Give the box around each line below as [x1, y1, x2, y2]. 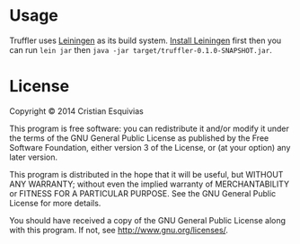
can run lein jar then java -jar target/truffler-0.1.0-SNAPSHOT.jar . [9, 44, 272, 55]
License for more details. [9, 197, 101, 208]
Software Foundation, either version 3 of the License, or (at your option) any [9, 142, 291, 152]
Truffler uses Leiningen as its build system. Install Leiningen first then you [9, 35, 282, 46]
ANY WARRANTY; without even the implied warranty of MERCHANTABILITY [9, 179, 290, 189]
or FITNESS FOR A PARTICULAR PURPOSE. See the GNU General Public [9, 187, 277, 198]
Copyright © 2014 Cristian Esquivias [9, 105, 144, 117]
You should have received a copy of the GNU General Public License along [9, 214, 286, 225]
